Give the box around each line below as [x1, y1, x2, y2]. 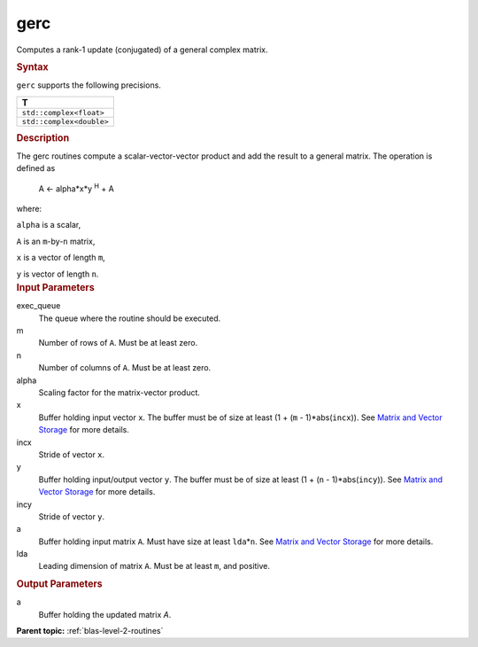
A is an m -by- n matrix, [16, 236, 96, 246]
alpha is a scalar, [16, 220, 81, 230]
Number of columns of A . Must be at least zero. [38, 362, 212, 373]
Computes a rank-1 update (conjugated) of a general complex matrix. [16, 44, 268, 55]
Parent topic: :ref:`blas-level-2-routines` [16, 625, 164, 635]
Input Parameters [16, 281, 95, 293]
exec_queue [16, 300, 61, 311]
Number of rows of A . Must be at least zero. [38, 338, 198, 348]
